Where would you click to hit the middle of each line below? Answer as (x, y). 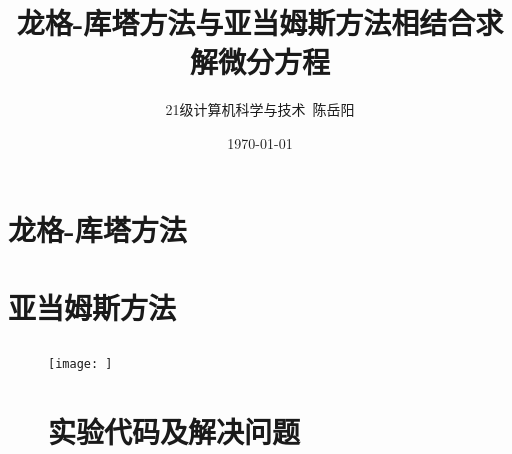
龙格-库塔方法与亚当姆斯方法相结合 (246, 22)
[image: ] (80, 364)
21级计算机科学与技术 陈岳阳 (260, 109)
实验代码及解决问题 (174, 431)
